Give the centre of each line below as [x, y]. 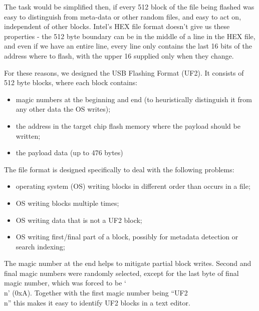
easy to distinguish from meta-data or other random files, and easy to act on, [123, 16]
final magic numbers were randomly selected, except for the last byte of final [121, 273]
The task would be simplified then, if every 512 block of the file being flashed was [129, 7]
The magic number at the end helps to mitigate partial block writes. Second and [128, 263]
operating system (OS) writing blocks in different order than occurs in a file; [133, 186]
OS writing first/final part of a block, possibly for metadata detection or [127, 237]
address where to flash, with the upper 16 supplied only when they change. [119, 55]
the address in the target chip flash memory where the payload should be [128, 125]
